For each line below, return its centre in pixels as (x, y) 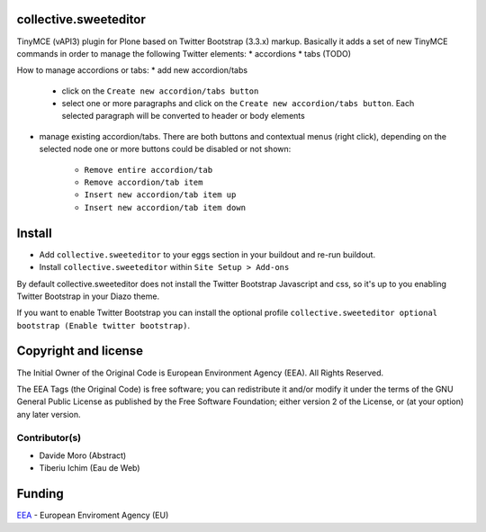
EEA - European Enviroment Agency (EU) (93, 515)
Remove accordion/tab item (144, 183)
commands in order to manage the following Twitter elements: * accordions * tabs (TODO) (184, 53)
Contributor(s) (49, 437)
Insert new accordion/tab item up (160, 195)
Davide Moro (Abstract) (83, 455)
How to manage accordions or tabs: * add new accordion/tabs (132, 70)
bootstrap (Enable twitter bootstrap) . (103, 325)
